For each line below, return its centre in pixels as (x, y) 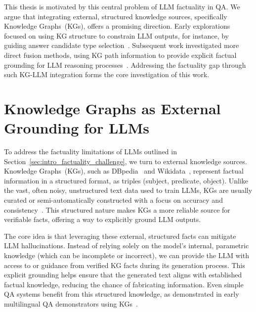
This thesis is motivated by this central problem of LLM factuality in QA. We (122, 6)
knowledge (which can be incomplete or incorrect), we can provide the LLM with (127, 255)
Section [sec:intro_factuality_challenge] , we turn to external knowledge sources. (126, 161)
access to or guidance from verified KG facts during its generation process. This (125, 265)
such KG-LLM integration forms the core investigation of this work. (107, 74)
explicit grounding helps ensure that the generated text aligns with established (123, 275)
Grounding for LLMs (77, 128)
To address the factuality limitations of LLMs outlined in (90, 152)
